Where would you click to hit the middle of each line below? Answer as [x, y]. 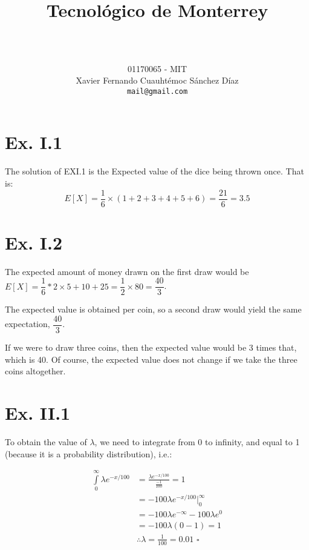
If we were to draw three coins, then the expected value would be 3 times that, [151, 347]
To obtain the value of [46, 441]
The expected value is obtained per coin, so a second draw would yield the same [153, 309]
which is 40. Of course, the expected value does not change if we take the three [151, 359]
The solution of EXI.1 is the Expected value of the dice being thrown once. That [154, 171]
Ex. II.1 [38, 413]
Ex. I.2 [34, 242]
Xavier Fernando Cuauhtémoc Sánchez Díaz [157, 80]
